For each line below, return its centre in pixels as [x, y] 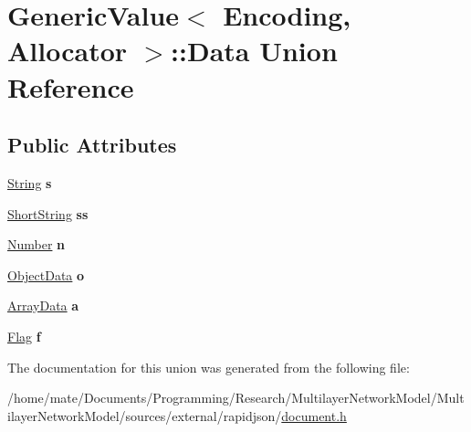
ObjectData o [46, 274]
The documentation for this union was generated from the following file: [209, 367]
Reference [71, 86]
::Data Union [254, 51]
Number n [37, 244]
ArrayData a [43, 306]
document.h [314, 415]
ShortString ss [48, 213]
